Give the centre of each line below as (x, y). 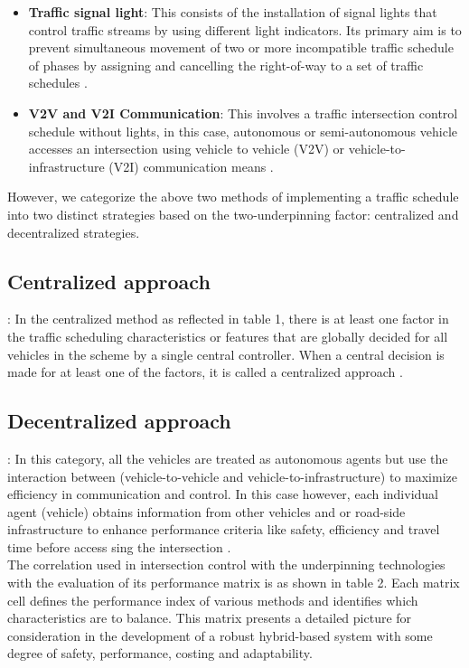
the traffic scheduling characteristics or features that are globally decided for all (228, 336)
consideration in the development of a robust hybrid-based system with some (220, 635)
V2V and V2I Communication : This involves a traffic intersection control (243, 113)
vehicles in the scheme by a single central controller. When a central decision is (226, 354)
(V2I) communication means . (191, 166)
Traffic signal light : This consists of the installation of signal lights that (233, 12)
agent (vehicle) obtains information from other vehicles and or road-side (206, 511)
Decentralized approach (119, 421)
